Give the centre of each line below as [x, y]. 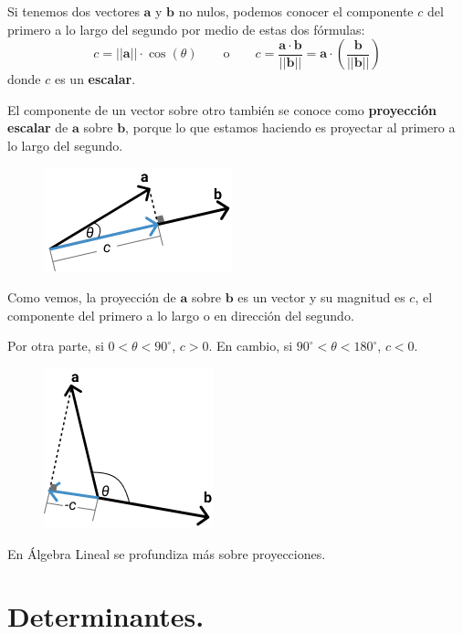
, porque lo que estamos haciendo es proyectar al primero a [290, 127]
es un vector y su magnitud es [321, 297]
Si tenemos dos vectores [74, 11]
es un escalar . [95, 79]
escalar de [38, 127]
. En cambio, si [251, 346]
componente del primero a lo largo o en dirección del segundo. [181, 315]
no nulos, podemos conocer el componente [296, 11]
